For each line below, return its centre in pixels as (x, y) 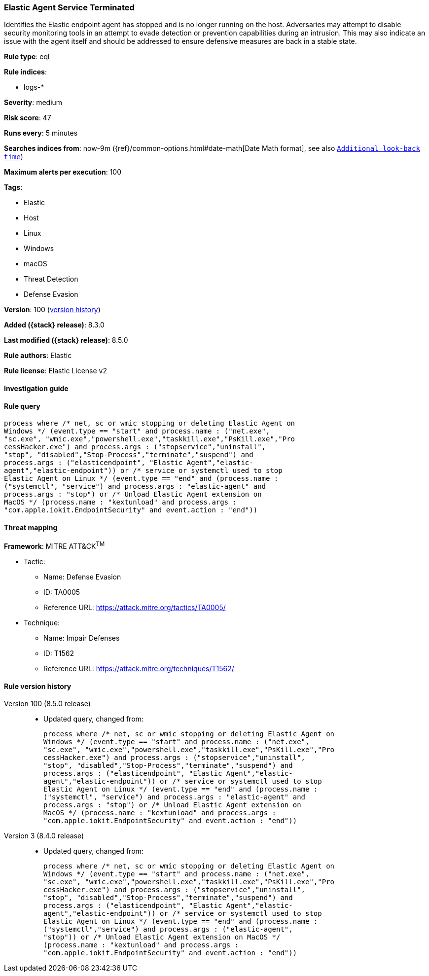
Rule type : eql (27, 57)
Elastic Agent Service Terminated (69, 7)
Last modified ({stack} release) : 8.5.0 (66, 340)
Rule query (22, 406)
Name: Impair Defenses (82, 638)
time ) (14, 157)
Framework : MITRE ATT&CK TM (54, 546)
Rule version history (38, 686)
